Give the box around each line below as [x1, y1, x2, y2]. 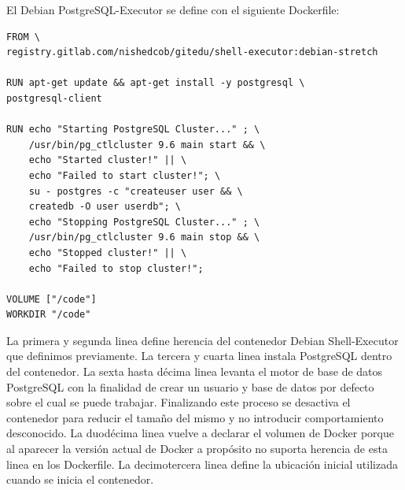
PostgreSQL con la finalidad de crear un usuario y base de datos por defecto [6, 378, 374, 395]
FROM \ [6, 31, 40, 43]
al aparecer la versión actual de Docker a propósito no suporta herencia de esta [6, 440, 388, 457]
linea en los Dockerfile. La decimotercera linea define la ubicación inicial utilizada [6, 455, 398, 472]
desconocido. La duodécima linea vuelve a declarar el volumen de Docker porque [6, 425, 394, 441]
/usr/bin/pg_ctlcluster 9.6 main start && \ [28, 139, 266, 150]
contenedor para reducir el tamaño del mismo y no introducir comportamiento [6, 409, 384, 425]
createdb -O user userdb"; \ [28, 201, 181, 213]
